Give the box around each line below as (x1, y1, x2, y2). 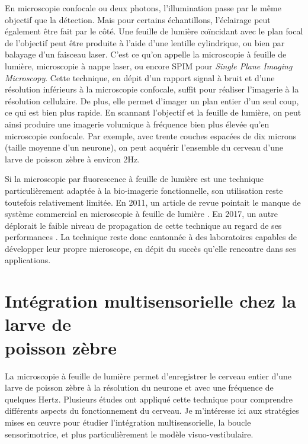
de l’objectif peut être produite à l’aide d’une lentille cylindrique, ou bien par (5, 36, 285, 49)
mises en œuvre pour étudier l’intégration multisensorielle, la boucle (5, 416, 251, 428)
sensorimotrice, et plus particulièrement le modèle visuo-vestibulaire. (5, 427, 254, 440)
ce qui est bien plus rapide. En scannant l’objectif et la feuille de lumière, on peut (5, 106, 301, 119)
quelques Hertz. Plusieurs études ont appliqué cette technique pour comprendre (5, 392, 293, 405)
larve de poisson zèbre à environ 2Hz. (5, 152, 140, 165)
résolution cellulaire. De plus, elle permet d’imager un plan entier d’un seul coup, (5, 94, 299, 107)
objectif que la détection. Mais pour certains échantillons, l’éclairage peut (5, 13, 271, 25)
